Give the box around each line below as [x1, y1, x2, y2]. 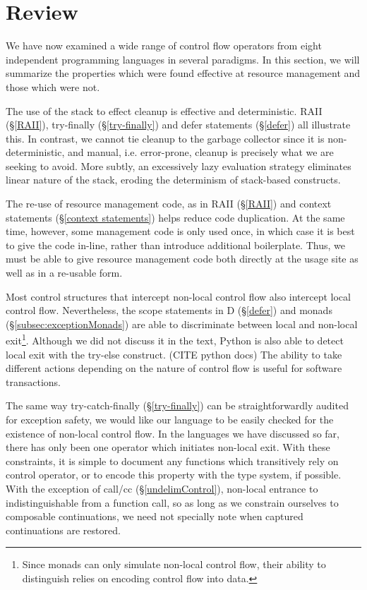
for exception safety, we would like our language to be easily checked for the [6, 412, 334, 427]
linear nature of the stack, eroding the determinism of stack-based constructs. [6, 172, 341, 187]
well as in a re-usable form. [6, 265, 123, 280]
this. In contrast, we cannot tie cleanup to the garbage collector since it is [6, 131, 325, 145]
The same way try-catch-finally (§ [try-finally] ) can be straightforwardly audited [6, 398, 349, 413]
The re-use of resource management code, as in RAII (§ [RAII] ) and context [6, 196, 332, 211]
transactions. [6, 374, 61, 389]
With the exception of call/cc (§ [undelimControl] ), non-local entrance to [6, 481, 318, 495]
